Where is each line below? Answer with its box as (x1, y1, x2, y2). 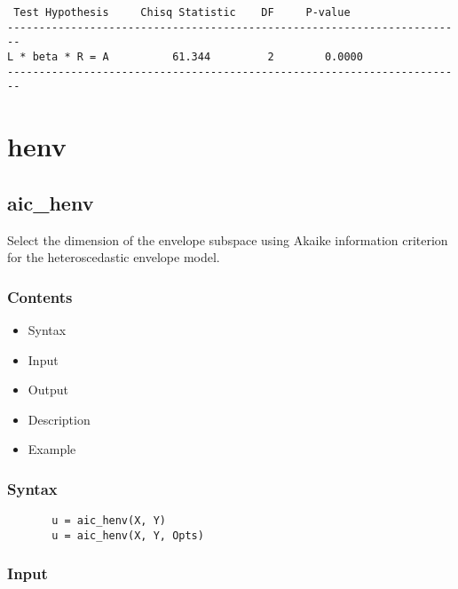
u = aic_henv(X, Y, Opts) (51, 529, 204, 542)
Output (28, 380, 68, 399)
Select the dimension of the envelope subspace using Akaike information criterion (7, 230, 448, 249)
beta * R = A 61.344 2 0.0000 (32, 50, 363, 63)
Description (28, 410, 91, 428)
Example (28, 440, 76, 458)
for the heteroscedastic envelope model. (7, 248, 220, 267)
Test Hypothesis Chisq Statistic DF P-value (13, 6, 351, 19)
